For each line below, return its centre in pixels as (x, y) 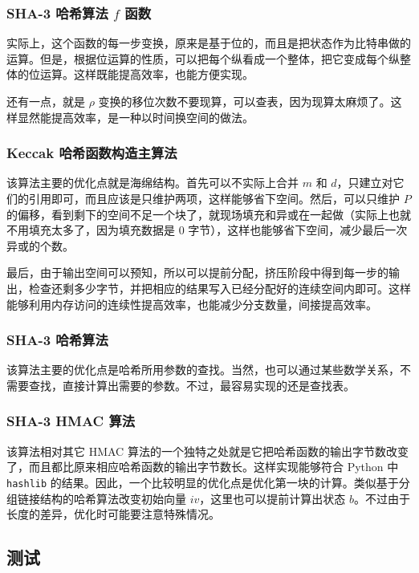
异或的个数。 (40, 245)
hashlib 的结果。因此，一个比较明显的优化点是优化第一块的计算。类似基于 (203, 482)
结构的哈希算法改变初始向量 (113, 498)
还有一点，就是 (46, 101)
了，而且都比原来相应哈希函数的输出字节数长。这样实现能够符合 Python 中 (203, 467)
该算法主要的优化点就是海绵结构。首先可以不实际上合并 (153, 183)
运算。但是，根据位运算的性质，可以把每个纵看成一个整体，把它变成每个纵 (203, 58)
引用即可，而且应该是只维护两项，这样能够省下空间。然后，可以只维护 (214, 198)
